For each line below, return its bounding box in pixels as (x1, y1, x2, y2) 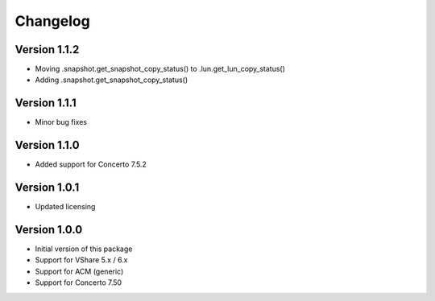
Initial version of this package (35, 244, 133, 254)
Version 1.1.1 (14, 97, 77, 110)
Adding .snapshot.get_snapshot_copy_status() (35, 75, 188, 85)
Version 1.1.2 (14, 43, 80, 56)
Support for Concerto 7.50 (35, 278, 122, 287)
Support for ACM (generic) (35, 266, 124, 276)
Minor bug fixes (35, 118, 88, 127)
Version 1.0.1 (14, 181, 80, 195)
